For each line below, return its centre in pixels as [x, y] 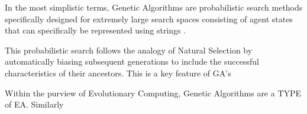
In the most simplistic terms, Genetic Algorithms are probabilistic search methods [154, 7]
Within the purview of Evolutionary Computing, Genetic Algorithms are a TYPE [153, 93]
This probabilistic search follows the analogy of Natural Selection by [129, 50]
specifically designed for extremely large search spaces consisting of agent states [149, 19]
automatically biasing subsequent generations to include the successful [132, 61]
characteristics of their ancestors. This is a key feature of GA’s [118, 73]
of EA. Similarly [34, 104]
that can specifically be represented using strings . [96, 30]
